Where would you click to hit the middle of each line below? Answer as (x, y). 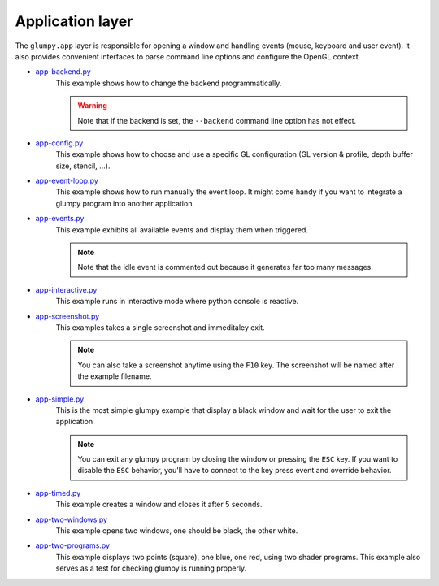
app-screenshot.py (67, 316)
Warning (92, 106)
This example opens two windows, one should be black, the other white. (177, 531)
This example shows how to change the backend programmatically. (169, 83)
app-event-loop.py (67, 181)
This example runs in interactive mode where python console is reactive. (177, 302)
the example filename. (115, 376)
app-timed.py (58, 493)
